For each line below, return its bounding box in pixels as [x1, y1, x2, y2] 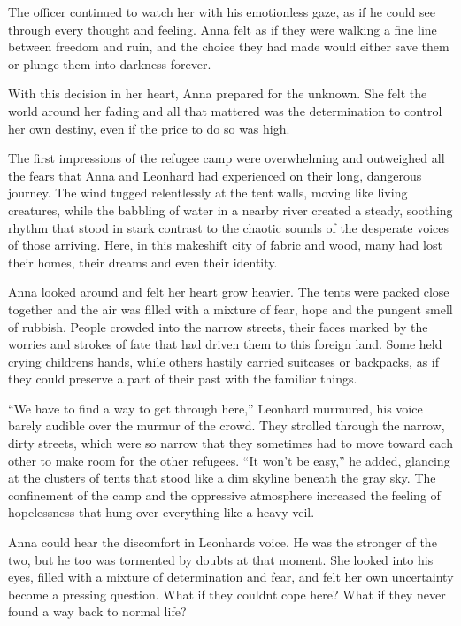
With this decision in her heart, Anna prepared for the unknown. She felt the [8, 84, 427, 103]
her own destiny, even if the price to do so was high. [8, 119, 290, 137]
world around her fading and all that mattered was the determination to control [8, 101, 442, 120]
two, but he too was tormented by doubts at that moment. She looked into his [8, 550, 434, 568]
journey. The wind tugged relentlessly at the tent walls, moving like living [8, 183, 408, 202]
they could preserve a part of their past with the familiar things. [8, 369, 357, 388]
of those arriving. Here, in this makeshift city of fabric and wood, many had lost [8, 236, 442, 254]
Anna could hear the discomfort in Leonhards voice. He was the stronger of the [8, 533, 437, 552]
